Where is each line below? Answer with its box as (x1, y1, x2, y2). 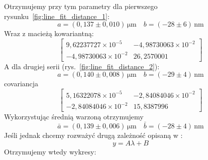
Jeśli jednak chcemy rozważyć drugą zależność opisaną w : (4, 129, 183, 140)
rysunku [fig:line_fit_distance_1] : (4, 11, 110, 21)
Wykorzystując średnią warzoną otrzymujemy (4, 111, 144, 122)
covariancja (4, 78, 39, 89)
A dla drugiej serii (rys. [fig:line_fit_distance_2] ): (4, 61, 160, 71)
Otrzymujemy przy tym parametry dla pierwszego (4, 1, 158, 11)
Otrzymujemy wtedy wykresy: (4, 146, 96, 156)
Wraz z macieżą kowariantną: (4, 28, 94, 39)
